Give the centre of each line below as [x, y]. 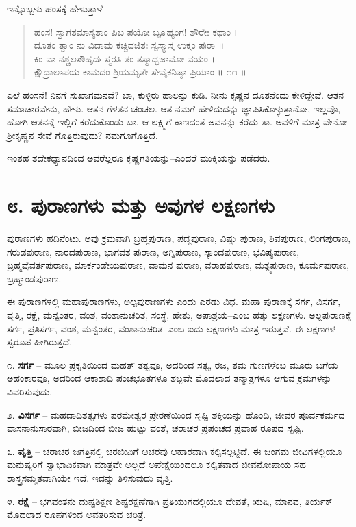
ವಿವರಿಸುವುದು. [30, 391]
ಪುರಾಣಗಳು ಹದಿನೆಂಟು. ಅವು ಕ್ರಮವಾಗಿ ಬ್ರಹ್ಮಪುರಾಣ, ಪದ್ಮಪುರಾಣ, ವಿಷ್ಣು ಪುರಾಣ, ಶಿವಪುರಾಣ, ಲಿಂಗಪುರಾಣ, [179, 238]
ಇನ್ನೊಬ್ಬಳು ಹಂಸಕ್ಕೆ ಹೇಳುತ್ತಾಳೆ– [57, 8]
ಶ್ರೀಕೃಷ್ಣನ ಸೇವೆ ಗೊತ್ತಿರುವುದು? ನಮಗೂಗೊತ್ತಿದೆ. [82, 135]
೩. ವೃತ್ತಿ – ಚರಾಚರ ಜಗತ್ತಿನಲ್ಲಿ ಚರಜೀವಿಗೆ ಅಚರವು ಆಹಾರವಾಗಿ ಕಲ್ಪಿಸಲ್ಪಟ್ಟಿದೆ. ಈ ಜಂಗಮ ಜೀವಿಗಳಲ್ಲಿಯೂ [175, 451]
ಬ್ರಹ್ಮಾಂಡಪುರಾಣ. [34, 278]
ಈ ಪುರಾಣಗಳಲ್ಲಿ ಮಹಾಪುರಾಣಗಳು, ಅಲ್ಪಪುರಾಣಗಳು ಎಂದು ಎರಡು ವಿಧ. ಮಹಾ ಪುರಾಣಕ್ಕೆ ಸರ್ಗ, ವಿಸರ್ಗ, [174, 301]
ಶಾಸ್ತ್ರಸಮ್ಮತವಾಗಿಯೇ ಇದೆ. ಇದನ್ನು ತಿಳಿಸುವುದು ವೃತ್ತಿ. [90, 477]
